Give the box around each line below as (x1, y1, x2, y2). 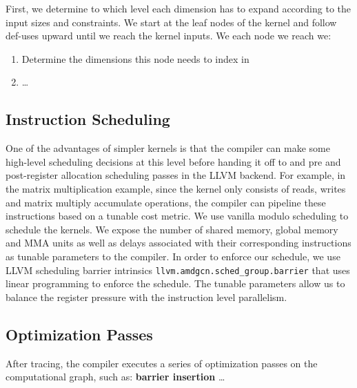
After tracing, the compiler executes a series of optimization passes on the (6, 356, 318, 370)
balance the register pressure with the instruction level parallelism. (6, 289, 287, 304)
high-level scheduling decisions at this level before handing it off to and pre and (6, 154, 341, 168)
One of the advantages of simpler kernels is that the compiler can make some (6, 141, 330, 155)
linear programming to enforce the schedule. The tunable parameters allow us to (6, 276, 345, 291)
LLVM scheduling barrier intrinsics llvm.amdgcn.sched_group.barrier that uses (6, 262, 350, 277)
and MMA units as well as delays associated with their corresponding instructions (6, 235, 351, 250)
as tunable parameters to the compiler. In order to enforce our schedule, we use (6, 249, 340, 263)
